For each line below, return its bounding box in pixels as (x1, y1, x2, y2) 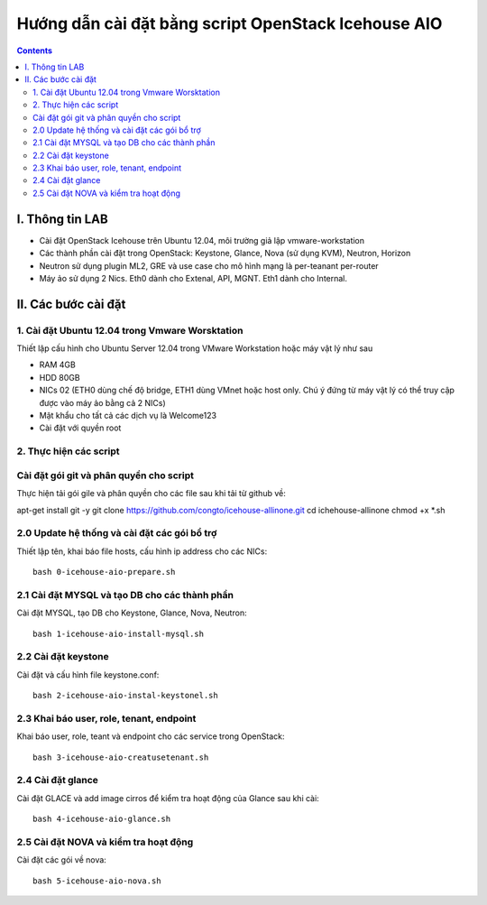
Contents (16, 45, 53, 56)
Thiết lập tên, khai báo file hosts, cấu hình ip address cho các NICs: (16, 546, 268, 557)
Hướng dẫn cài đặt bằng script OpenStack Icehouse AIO (16, 14, 443, 33)
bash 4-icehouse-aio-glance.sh (32, 814, 171, 825)
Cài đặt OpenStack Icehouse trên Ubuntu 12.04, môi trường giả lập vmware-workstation (39, 235, 365, 245)
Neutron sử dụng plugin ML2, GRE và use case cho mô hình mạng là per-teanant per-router (39, 260, 379, 271)
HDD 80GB (39, 372, 80, 383)
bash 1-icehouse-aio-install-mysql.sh (32, 628, 205, 639)
